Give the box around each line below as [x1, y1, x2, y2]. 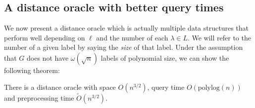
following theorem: [4, 65, 60, 75]
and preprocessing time [4, 92, 74, 103]
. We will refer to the [187, 32, 251, 42]
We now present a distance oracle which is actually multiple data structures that [4, 23, 249, 33]
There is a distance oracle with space [4, 81, 116, 92]
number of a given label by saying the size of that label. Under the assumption [4, 42, 243, 52]
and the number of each [96, 32, 168, 42]
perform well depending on [4, 32, 85, 42]
